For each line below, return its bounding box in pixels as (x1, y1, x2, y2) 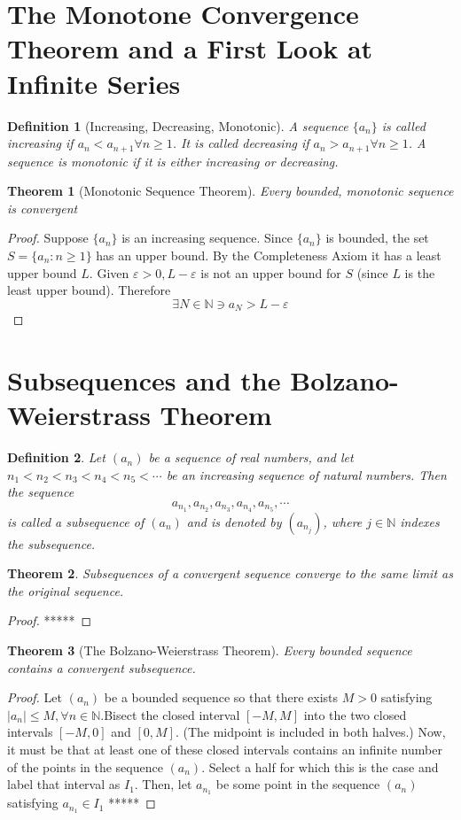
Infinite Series (7, 65, 181, 101)
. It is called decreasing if (172, 134, 309, 152)
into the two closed (303, 705, 407, 723)
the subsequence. (7, 534, 96, 553)
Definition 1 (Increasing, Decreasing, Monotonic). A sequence (7, 116, 348, 135)
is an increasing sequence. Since (121, 228, 293, 247)
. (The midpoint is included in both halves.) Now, (175, 723, 446, 741)
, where (323, 512, 363, 530)
